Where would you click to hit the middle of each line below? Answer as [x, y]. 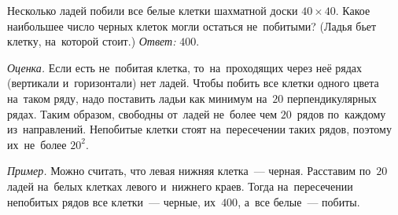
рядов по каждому [341, 113]
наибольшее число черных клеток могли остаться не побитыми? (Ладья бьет [192, 26]
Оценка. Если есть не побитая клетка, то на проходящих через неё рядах [185, 67]
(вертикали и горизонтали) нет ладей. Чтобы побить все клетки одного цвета [193, 83]
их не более [37, 144]
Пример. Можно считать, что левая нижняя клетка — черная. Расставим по [189, 171]
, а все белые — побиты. [299, 201]
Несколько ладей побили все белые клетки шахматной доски [153, 10]
